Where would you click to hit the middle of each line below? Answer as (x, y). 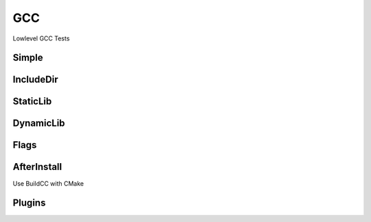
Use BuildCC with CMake (48, 183)
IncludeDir (35, 80)
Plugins (29, 203)
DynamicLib (39, 123)
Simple (28, 58)
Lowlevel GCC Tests (41, 38)
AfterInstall (37, 167)
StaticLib (32, 102)
